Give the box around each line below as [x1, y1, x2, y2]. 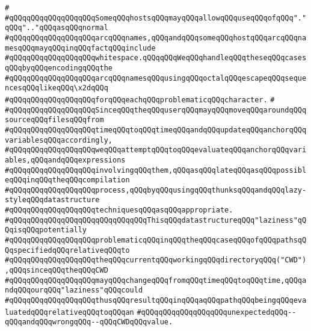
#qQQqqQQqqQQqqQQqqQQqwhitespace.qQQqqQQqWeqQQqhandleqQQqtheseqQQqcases [5, 54, 307, 63]
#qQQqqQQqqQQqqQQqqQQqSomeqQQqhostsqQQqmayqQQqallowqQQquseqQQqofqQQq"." [5, 13, 307, 22]
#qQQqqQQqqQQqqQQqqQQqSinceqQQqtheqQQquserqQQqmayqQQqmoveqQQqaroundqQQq [5, 105, 307, 114]
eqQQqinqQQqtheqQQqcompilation [5, 176, 130, 185]
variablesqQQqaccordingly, [5, 135, 112, 144]
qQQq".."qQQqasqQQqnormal [5, 23, 108, 32]
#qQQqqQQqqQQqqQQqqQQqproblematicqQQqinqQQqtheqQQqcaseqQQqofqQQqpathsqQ [5, 236, 307, 245]
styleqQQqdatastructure [5, 196, 100, 205]
